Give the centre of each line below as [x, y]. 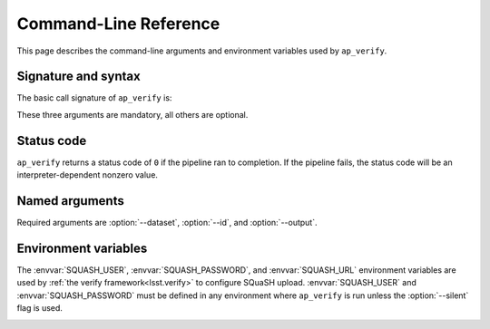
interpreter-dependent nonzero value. [88, 175]
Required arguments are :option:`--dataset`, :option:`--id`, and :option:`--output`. [167, 223]
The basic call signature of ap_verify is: [94, 98]
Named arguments [70, 201]
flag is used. [40, 308]
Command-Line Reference [118, 24]
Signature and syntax [78, 77]
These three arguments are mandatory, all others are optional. [132, 114]
